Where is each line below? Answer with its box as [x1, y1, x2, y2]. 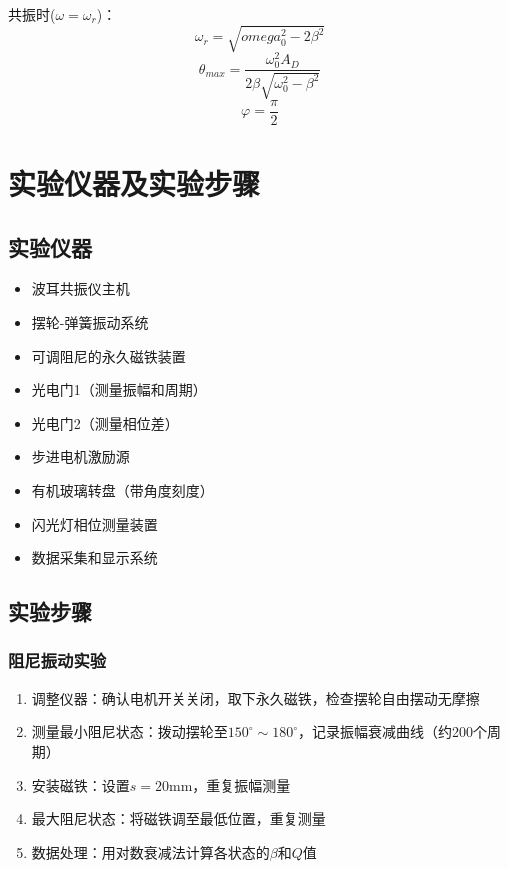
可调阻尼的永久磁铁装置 [31, 345, 186, 366]
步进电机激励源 [31, 446, 130, 467]
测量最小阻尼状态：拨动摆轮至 [31, 721, 228, 742]
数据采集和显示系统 [31, 547, 158, 568]
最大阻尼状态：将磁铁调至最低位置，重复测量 [31, 808, 326, 829]
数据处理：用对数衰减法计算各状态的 [31, 841, 270, 862]
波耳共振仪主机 [31, 278, 130, 299]
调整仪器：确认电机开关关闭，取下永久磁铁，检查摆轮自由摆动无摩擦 [31, 687, 480, 708]
